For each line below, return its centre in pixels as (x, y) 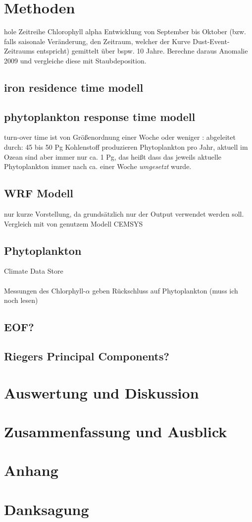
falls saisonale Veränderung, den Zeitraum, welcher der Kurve (97, 41)
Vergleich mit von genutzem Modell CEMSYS (74, 223)
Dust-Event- (211, 41)
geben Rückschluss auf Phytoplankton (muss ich (165, 290)
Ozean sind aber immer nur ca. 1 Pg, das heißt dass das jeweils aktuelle (113, 156)
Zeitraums (19, 51)
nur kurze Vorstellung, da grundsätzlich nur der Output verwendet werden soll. (124, 214)
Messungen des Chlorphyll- (45, 290)
